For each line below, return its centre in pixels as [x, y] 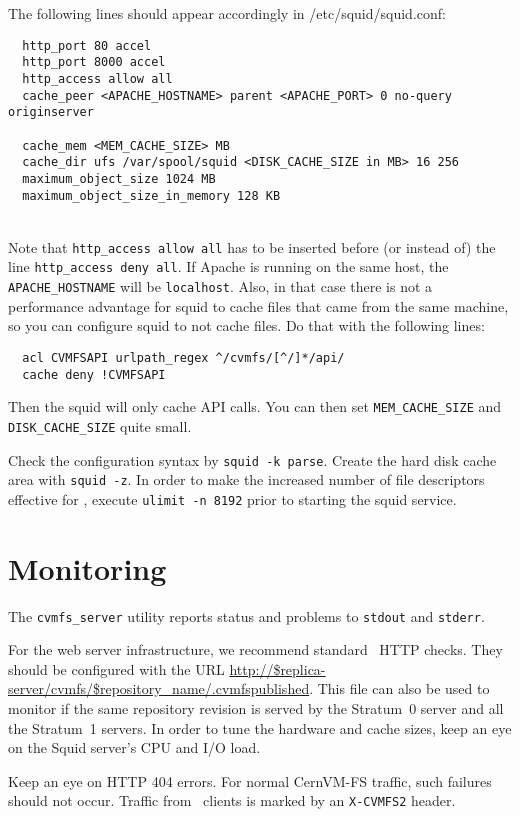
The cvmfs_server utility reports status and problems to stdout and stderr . [246, 615]
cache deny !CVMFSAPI [94, 374]
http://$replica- [277, 668]
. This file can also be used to [399, 688]
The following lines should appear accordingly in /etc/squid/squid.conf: [227, 13]
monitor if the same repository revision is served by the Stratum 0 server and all [256, 708]
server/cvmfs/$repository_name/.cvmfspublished [159, 688]
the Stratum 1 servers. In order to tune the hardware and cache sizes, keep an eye [260, 727]
